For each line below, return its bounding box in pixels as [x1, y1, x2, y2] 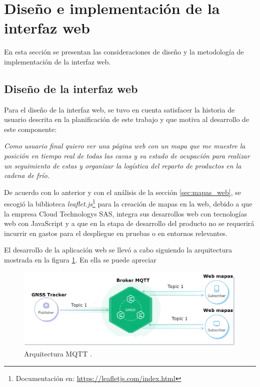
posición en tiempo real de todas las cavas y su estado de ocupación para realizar [4, 150, 250, 161]
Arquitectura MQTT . [24, 348, 92, 359]
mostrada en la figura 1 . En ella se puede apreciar [4, 254, 156, 265]
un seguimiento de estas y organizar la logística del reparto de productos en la [4, 160, 241, 170]
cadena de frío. [4, 170, 50, 180]
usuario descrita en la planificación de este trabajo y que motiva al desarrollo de [4, 114, 249, 124]
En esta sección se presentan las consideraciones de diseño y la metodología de [4, 46, 244, 57]
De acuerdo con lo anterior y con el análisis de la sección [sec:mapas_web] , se [4, 186, 241, 197]
